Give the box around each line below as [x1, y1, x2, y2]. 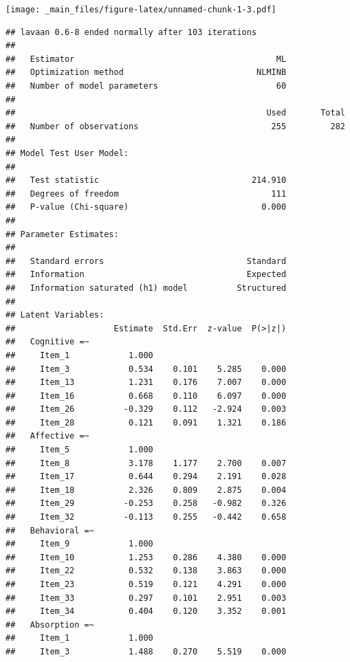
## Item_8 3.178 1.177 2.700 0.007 [6, 458, 287, 468]
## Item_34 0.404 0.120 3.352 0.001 [6, 606, 287, 617]
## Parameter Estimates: [6, 229, 119, 239]
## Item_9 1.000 [6, 539, 153, 549]
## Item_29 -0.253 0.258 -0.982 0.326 [6, 498, 287, 509]
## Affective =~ [6, 431, 89, 441]
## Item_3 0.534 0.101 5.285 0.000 [6, 364, 287, 374]
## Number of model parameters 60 [6, 81, 287, 91]
